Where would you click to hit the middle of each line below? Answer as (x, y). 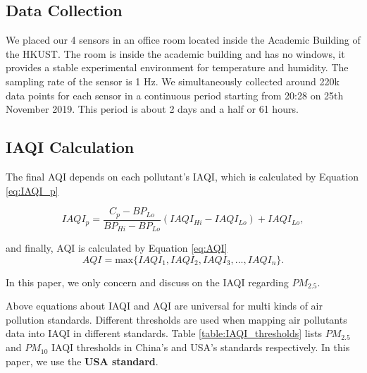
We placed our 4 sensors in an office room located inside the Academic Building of (183, 40)
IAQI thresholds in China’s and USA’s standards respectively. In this (201, 347)
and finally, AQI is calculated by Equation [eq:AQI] (117, 248)
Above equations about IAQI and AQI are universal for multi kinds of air (164, 306)
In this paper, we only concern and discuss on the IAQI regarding (147, 282)
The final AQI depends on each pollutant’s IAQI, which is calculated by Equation (182, 176)
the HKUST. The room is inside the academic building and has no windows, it (175, 53)
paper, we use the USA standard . (82, 361)
